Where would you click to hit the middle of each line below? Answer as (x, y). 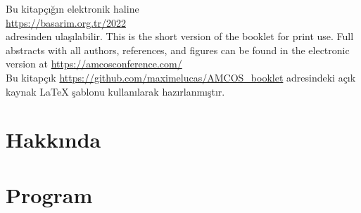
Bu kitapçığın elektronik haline (72, 8)
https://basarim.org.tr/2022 (66, 22)
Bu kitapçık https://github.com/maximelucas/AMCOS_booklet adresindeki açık (181, 77)
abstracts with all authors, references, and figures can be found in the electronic (178, 50)
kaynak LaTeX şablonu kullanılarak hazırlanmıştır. (115, 91)
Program (49, 194)
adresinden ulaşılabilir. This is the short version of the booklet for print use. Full (180, 36)
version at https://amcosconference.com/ (94, 64)
